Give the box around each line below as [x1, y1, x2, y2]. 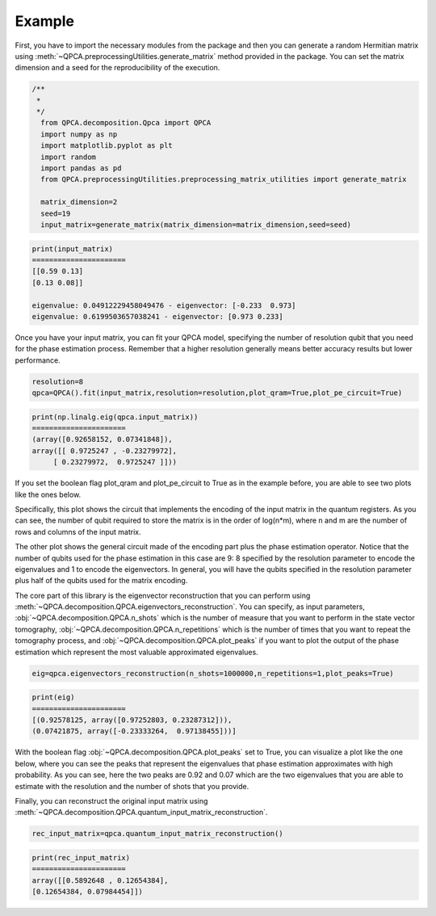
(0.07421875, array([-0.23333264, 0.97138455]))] [31, 727, 237, 736]
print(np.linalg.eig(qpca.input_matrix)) [31, 412, 199, 422]
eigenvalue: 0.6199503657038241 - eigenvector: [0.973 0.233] [31, 312, 283, 321]
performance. [15, 355, 61, 365]
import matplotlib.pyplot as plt [40, 141, 173, 150]
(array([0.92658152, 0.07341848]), [31, 435, 173, 444]
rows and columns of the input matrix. [15, 527, 141, 536]
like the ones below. [15, 490, 82, 499]
